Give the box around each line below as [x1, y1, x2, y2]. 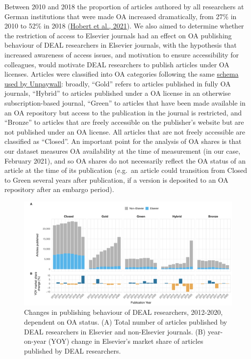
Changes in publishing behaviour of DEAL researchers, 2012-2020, [24, 307, 223, 317]
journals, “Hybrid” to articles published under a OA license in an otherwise [4, 88, 231, 98]
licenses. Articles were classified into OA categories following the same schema [4, 69, 239, 79]
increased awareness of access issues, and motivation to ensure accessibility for [4, 49, 239, 59]
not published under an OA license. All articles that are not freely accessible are [4, 126, 245, 137]
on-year [24, 336, 47, 346]
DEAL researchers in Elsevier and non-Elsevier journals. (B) [24, 326, 206, 336]
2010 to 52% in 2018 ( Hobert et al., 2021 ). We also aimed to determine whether [4, 21, 244, 31]
